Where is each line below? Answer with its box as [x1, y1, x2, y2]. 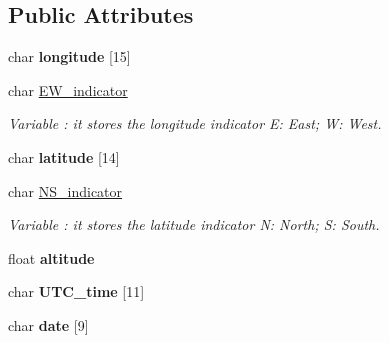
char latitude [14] [8, 146, 120, 167]
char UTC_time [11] [8, 281, 145, 302]
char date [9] [8, 314, 89, 335]
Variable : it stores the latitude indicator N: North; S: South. [8, 214, 380, 235]
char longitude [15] [8, 46, 131, 67]
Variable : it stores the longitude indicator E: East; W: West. [8, 113, 382, 134]
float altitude [8, 247, 95, 268]
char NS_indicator [8, 180, 123, 201]
